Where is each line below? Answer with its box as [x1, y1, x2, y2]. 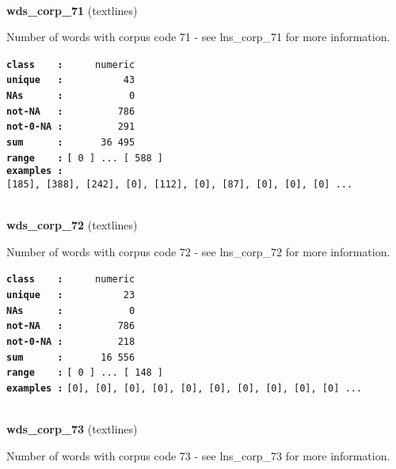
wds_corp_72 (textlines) [6, 217, 138, 233]
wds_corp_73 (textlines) [6, 421, 138, 437]
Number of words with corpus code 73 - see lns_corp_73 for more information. [6, 447, 390, 463]
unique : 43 [6, 74, 135, 86]
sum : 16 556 [6, 351, 135, 363]
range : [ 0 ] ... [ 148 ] [6, 367, 164, 379]
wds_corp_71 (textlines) [6, 2, 138, 18]
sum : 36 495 [6, 137, 135, 149]
